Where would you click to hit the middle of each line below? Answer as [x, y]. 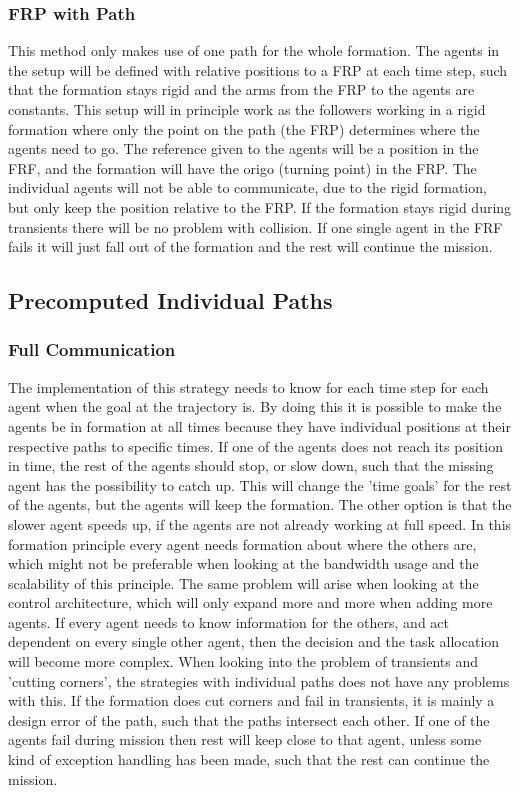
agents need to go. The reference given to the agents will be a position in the [243, 148]
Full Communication [92, 349]
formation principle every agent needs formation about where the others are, [242, 543]
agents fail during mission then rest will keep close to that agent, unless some [245, 739]
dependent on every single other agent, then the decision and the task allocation [254, 641]
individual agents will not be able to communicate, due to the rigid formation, [247, 187]
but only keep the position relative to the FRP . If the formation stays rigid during [260, 206]
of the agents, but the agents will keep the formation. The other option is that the [260, 504]
